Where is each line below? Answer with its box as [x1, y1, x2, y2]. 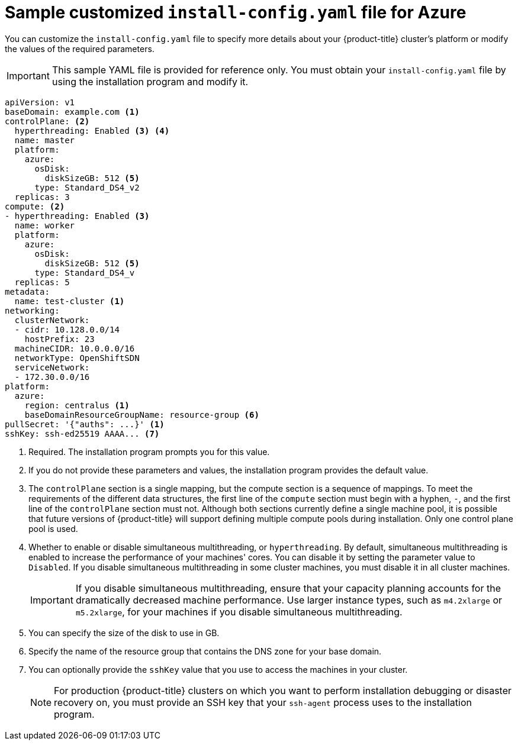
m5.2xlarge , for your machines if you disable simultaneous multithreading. [75, 605, 403, 618]
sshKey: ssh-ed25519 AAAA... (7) [5, 428, 160, 438]
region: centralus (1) [24, 400, 130, 410]
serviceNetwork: [14, 362, 90, 372]
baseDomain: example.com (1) [5, 107, 140, 117]
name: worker [14, 220, 75, 230]
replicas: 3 [14, 192, 70, 202]
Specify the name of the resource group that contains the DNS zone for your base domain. [28, 646, 382, 656]
